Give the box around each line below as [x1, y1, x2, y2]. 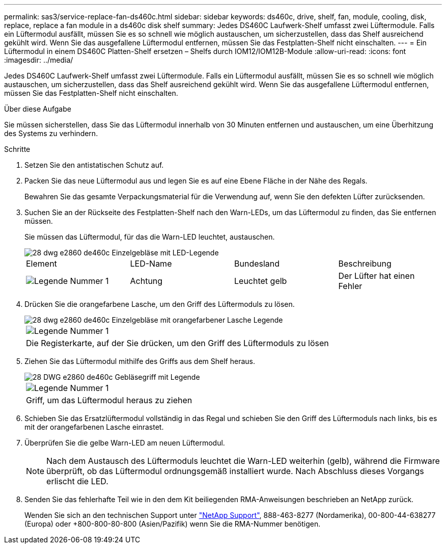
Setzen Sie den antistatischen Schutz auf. [24, 161, 164, 169]
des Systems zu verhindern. [4, 129, 98, 138]
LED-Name [130, 258, 172, 269]
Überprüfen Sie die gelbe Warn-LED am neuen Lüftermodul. [24, 438, 225, 447]
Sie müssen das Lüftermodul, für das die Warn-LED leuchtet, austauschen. [24, 232, 275, 241]
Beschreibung [338, 258, 392, 269]
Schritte [4, 145, 31, 153]
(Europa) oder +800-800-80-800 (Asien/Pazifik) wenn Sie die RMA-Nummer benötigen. [24, 519, 321, 528]
